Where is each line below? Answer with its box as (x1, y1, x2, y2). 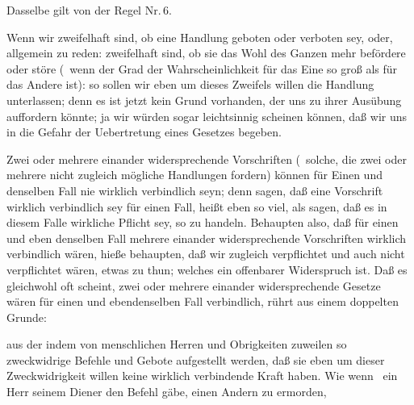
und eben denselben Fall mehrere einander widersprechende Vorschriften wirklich (6, 229, 407, 246)
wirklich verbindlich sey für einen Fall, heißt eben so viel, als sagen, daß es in (6, 198, 387, 215)
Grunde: (6, 308, 47, 325)
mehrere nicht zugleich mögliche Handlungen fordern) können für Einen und (6, 166, 383, 183)
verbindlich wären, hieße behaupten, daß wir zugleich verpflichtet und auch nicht (6, 245, 405, 262)
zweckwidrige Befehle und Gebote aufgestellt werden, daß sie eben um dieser (6, 351, 385, 368)
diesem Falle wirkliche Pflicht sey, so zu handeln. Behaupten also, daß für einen (6, 214, 399, 231)
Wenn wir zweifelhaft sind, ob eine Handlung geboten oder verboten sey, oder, (6, 28, 393, 45)
